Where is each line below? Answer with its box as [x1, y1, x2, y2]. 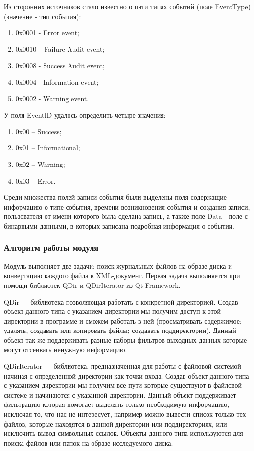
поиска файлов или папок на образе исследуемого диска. [4, 437, 173, 448]
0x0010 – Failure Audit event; [15, 44, 105, 54]
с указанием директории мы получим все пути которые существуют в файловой [4, 380, 242, 390]
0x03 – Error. [15, 175, 56, 186]
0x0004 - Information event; [15, 76, 99, 87]
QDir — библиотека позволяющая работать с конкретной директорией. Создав [4, 296, 238, 307]
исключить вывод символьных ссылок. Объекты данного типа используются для [4, 428, 243, 438]
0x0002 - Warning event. [15, 93, 89, 103]
